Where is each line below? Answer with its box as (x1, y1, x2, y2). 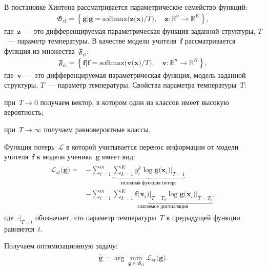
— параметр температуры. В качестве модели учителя (7, 35, 177, 46)
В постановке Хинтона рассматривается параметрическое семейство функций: (4, 2, 248, 12)
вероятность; (4, 107, 44, 117)
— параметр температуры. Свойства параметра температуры (48, 79, 237, 90)
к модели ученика (36, 151, 92, 162)
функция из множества (4, 45, 75, 56)
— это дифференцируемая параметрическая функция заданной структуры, (24, 25, 256, 36)
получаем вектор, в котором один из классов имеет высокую (40, 96, 229, 107)
